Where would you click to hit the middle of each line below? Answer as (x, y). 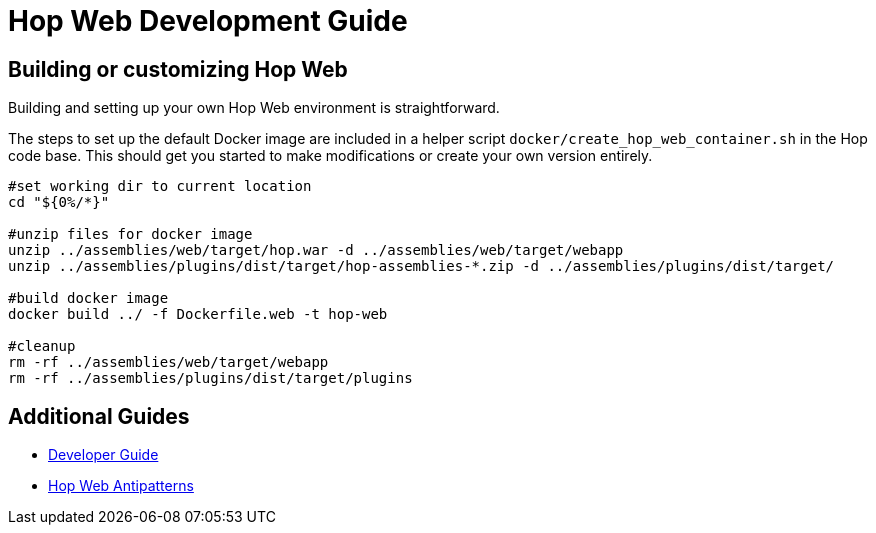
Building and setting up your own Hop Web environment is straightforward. (254, 108)
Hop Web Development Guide (208, 21)
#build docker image (88, 298)
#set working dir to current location (160, 186)
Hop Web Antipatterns (121, 486)
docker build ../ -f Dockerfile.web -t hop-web (198, 314)
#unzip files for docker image (130, 234)
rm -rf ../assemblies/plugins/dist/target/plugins (210, 378)
